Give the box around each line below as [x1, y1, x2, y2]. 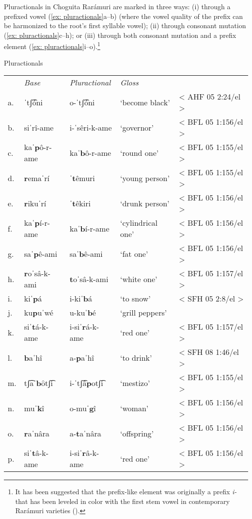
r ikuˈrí [24, 197, 47, 209]
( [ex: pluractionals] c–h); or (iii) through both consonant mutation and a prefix [4, 30, 236, 40]
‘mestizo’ [120, 377, 150, 388]
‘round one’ [120, 147, 159, 158]
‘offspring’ [120, 427, 154, 439]
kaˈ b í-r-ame [69, 222, 110, 234]
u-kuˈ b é [69, 307, 96, 318]
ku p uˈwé [24, 307, 53, 318]
